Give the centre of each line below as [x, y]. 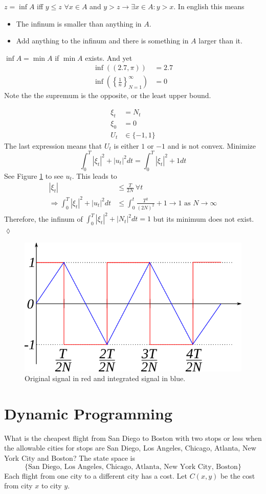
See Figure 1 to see [34, 175]
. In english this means [209, 6]
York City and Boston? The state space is [70, 458]
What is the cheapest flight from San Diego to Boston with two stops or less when [133, 438]
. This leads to [94, 175]
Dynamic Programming [88, 413]
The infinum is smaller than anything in [79, 23]
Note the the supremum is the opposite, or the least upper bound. [108, 95]
